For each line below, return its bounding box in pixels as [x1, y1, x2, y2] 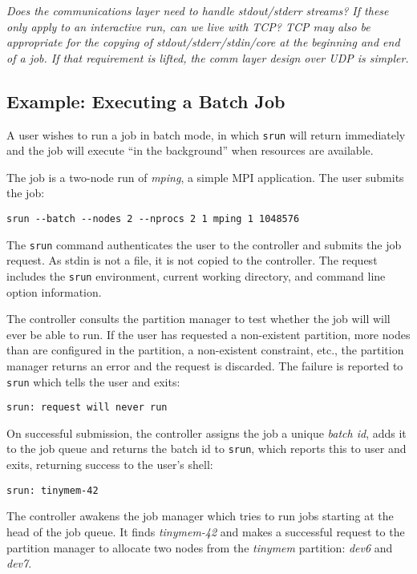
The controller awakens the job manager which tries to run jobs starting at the [6, 507, 394, 524]
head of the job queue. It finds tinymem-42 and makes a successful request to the [6, 523, 405, 540]
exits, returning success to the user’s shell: [6, 456, 213, 473]
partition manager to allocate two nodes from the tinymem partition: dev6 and [6, 539, 393, 556]
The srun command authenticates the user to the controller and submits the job [6, 236, 402, 253]
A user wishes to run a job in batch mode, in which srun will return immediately [6, 126, 406, 143]
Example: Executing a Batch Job [6, 88, 285, 113]
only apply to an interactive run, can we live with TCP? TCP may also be [6, 18, 370, 34]
